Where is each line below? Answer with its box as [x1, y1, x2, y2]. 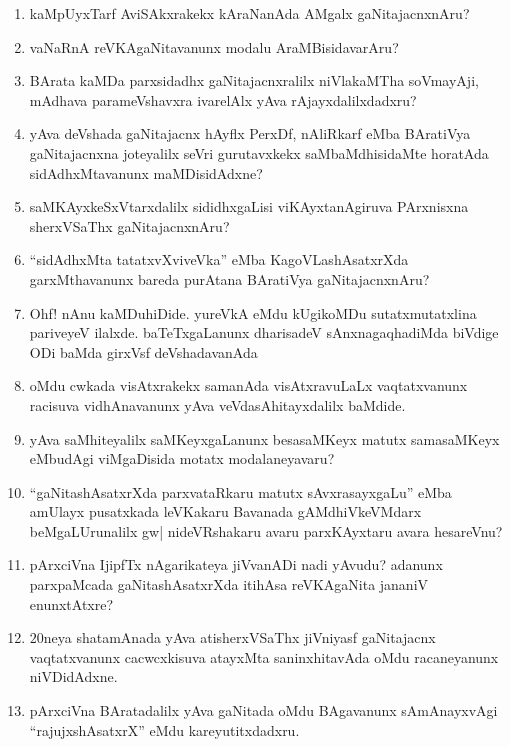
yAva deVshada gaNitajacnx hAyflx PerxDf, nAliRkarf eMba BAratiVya [29, 123, 471, 144]
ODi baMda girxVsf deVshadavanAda [29, 341, 258, 362]
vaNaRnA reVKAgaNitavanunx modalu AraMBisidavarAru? [29, 36, 399, 57]
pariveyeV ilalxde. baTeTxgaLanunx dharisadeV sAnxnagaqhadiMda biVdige [29, 322, 499, 343]
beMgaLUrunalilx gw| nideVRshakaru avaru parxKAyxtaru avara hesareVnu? [29, 520, 503, 541]
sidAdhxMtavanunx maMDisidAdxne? [29, 162, 263, 183]
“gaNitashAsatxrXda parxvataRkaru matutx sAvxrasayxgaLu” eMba [29, 481, 452, 502]
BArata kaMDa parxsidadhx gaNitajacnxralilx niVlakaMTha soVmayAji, [29, 70, 479, 91]
